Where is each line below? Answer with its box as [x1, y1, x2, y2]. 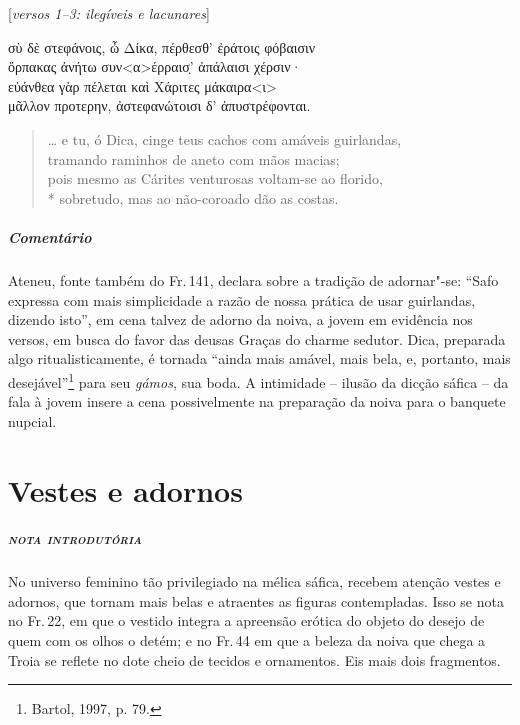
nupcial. [8, 410, 57, 431]
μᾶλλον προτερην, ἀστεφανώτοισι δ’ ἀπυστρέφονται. [8, 95, 311, 116]
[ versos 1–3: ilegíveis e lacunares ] [8, 3, 210, 23]
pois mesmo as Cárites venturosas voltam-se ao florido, [47, 168, 383, 189]
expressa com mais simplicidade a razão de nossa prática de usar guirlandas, [8, 289, 476, 310]
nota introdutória [8, 528, 142, 549]
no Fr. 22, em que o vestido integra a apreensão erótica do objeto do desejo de [8, 610, 485, 631]
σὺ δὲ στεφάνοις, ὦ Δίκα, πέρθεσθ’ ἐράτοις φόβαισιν [8, 36, 316, 57]
